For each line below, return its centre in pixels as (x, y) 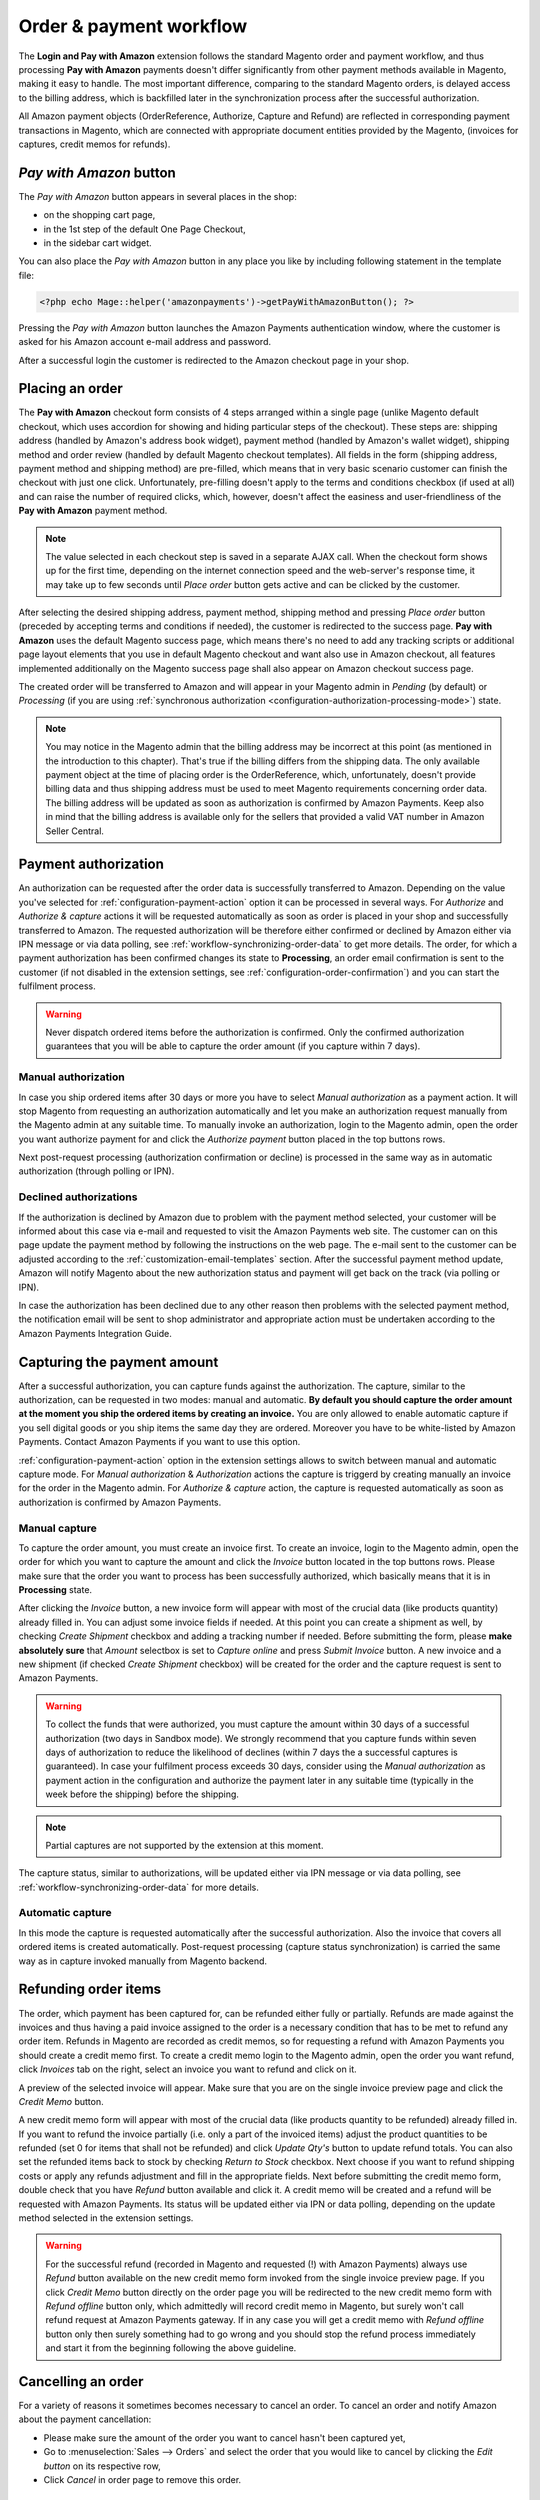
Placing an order (71, 388)
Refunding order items (90, 1989)
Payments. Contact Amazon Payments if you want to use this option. (159, 1442)
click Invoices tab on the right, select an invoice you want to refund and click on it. (187, 2069)
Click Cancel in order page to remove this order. (142, 2479)
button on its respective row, (102, 2466)
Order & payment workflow (133, 26)
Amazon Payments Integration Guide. (95, 1333)
